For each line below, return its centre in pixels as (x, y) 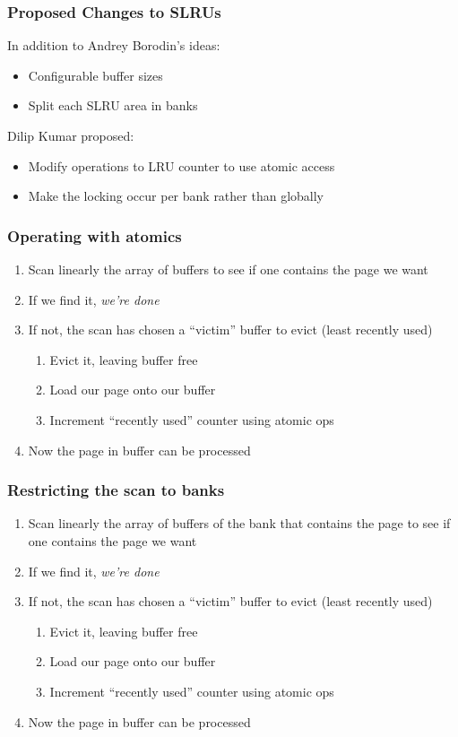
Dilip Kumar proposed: (71, 135)
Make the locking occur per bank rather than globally (176, 196)
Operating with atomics (95, 235)
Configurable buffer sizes (95, 75)
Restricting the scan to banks (116, 490)
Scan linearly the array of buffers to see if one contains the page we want (228, 269)
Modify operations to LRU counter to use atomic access (181, 165)
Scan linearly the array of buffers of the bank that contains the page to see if (239, 523)
